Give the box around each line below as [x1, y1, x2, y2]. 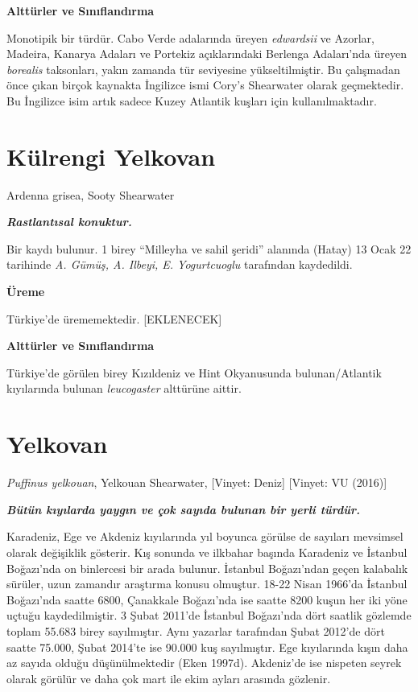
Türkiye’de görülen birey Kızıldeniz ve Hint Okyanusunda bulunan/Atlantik [6, 364, 382, 381]
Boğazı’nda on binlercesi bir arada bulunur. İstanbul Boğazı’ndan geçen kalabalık [6, 559, 408, 576]
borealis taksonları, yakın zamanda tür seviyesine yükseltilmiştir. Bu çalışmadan [6, 60, 400, 77]
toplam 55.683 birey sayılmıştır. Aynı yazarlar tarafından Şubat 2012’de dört [6, 622, 385, 639]
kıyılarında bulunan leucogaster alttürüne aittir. [6, 380, 242, 397]
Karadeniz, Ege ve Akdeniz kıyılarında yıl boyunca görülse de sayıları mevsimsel [6, 528, 404, 545]
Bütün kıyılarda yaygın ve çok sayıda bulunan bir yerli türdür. [6, 500, 360, 517]
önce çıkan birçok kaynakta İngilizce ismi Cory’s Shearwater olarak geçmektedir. [6, 76, 404, 93]
